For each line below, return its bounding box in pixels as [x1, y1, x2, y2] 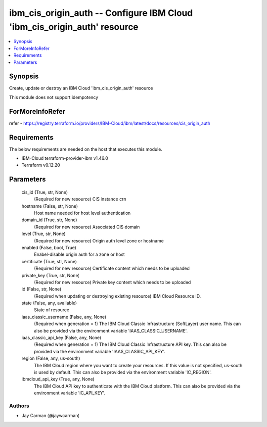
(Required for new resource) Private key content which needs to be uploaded [34, 279, 191, 285]
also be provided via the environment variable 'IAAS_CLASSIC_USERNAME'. [34, 328, 188, 333]
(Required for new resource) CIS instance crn [34, 196, 126, 202]
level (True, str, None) [21, 231, 66, 237]
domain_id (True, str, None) [21, 217, 78, 223]
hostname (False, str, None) [21, 203, 78, 209]
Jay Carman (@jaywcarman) [21, 413, 80, 419]
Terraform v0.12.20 [21, 162, 60, 168]
